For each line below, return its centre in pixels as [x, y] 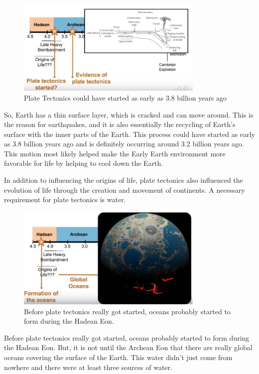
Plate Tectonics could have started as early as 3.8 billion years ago [126, 97]
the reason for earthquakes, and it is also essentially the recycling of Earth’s [120, 124]
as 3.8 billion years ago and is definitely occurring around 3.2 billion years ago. [124, 144]
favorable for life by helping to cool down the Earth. [84, 163]
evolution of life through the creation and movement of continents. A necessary [125, 189]
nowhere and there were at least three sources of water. [88, 367]
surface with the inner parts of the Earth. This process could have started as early [129, 134]
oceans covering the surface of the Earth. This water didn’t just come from [118, 357]
